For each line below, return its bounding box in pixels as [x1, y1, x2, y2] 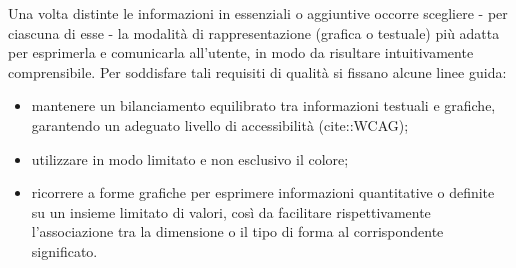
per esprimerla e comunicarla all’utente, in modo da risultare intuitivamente [8, 42, 474, 63]
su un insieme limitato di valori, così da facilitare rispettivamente [31, 201, 431, 222]
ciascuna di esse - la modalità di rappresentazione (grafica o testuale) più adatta [8, 22, 500, 43]
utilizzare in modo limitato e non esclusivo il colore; [31, 148, 349, 169]
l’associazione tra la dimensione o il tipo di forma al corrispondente [31, 221, 444, 242]
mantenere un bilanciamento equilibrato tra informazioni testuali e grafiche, [31, 95, 496, 116]
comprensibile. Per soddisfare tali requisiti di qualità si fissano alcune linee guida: [8, 61, 507, 82]
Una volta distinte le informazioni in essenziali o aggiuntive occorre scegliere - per [8, 3, 508, 23]
